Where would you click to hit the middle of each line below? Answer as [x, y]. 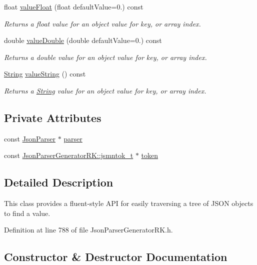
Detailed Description [59, 182]
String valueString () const [45, 74]
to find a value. [27, 213]
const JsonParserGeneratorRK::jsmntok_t [69, 155]
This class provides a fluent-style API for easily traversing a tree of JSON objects [129, 203]
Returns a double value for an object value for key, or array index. [105, 57]
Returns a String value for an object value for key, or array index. [105, 90]
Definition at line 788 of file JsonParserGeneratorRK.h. [88, 230]
